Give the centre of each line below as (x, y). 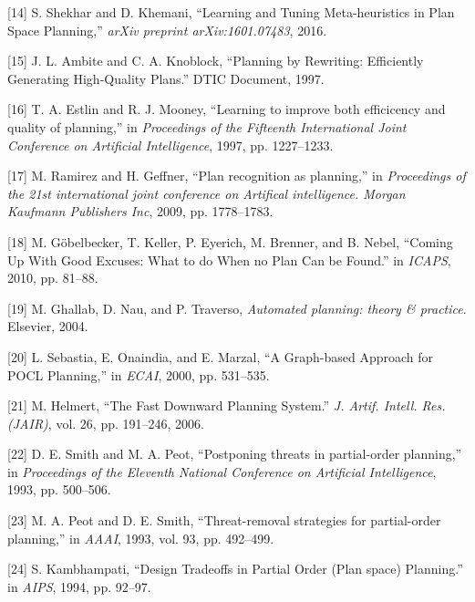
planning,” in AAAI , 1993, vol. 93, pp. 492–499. (141, 538)
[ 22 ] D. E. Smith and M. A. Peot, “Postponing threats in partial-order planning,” (235, 454)
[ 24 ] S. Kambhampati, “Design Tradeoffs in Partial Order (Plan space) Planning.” (235, 569)
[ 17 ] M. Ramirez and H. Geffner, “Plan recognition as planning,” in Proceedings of (237, 176)
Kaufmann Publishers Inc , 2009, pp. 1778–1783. (140, 211)
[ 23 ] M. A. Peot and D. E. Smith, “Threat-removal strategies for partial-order (224, 520)
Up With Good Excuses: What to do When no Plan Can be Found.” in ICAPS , (229, 259)
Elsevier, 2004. (48, 326)
